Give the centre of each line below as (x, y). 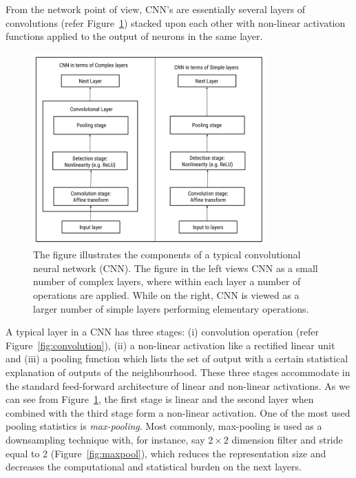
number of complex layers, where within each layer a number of (167, 281)
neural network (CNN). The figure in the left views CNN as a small (176, 268)
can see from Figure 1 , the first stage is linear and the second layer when (160, 399)
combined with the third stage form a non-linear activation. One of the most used (178, 412)
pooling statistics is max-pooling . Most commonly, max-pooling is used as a (164, 426)
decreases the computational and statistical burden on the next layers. (154, 467)
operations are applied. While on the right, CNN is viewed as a (166, 294)
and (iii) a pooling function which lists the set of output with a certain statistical (177, 358)
